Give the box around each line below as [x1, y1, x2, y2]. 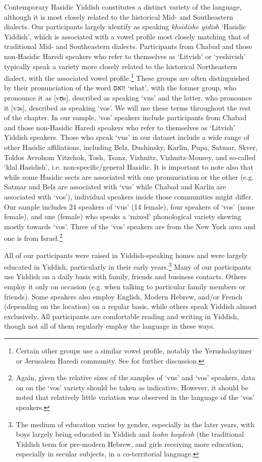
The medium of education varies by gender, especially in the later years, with [16, 419, 255, 429]
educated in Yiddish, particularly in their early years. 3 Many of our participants [4, 260, 251, 272]
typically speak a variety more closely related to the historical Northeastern [4, 61, 237, 71]
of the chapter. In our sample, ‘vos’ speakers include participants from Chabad [4, 112, 247, 123]
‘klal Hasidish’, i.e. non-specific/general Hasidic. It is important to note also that [4, 162, 253, 172]
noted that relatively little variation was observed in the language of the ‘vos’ [16, 392, 255, 402]
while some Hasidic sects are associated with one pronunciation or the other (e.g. [4, 171, 254, 182]
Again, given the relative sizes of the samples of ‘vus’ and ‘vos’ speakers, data [16, 372, 255, 383]
